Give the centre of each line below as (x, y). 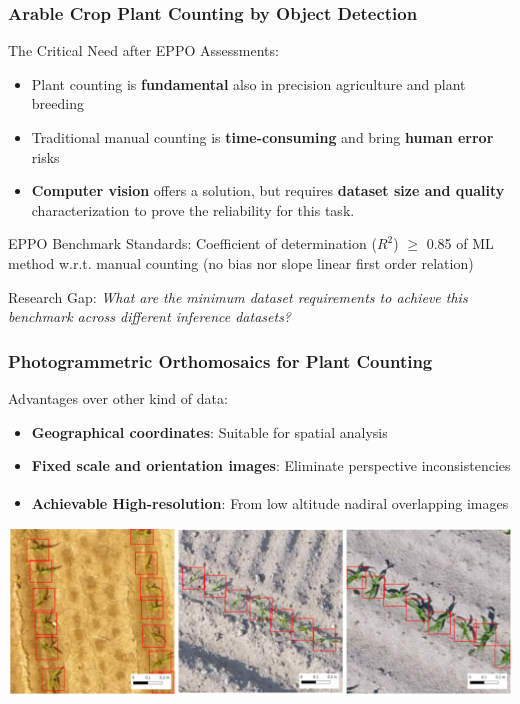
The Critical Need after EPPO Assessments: (143, 50)
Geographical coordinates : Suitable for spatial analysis (209, 431)
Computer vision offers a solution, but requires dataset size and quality (268, 190)
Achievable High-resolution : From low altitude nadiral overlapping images (270, 502)
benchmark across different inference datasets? (150, 316)
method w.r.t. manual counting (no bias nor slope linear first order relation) (241, 262)
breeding (57, 103)
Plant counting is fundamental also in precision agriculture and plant (248, 83)
